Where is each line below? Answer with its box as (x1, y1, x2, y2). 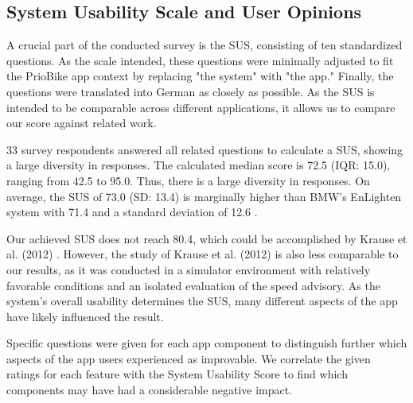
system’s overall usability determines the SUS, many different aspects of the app (6, 293, 398, 309)
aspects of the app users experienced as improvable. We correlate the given (6, 350, 371, 366)
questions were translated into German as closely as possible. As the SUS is (6, 83, 375, 99)
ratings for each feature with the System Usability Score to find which (6, 366, 348, 382)
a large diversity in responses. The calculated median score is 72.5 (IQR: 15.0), (6, 157, 391, 173)
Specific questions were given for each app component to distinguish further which (6, 335, 407, 351)
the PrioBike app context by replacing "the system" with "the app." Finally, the (6, 68, 394, 84)
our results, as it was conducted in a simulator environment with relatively (6, 261, 371, 277)
